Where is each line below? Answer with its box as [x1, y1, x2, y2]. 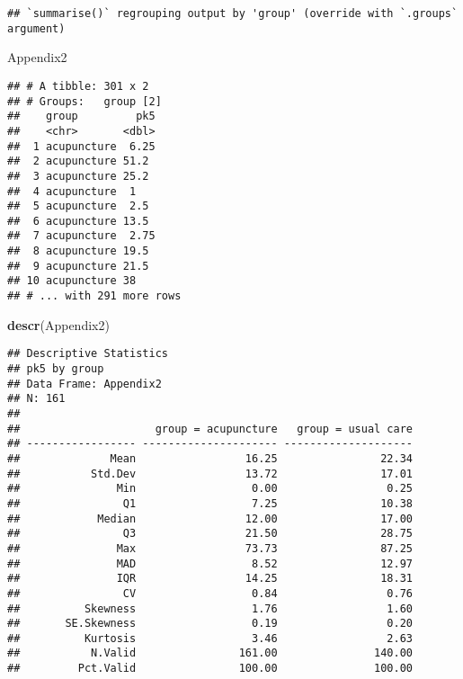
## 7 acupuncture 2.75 [7, 229, 156, 243]
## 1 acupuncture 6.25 [7, 139, 156, 153]
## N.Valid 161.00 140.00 [7, 647, 414, 660]
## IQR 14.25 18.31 [7, 572, 414, 585]
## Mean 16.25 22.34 [7, 451, 414, 465]
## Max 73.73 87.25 [7, 541, 414, 555]
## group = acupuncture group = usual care [7, 422, 414, 435]
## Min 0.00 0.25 [7, 482, 414, 496]
